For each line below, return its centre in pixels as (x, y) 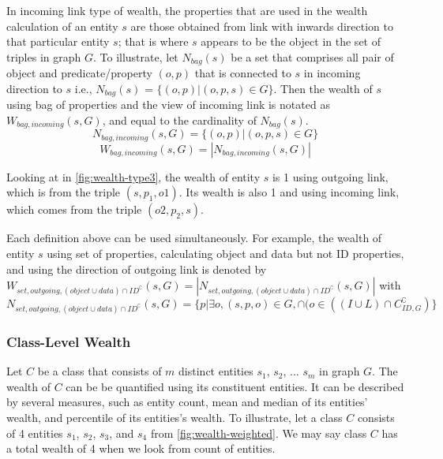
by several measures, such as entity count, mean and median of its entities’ (187, 402)
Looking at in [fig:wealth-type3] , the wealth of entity (133, 176)
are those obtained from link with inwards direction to (262, 26)
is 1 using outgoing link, (330, 176)
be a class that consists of (99, 371)
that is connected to (243, 73)
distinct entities (216, 371)
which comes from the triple (74, 209)
